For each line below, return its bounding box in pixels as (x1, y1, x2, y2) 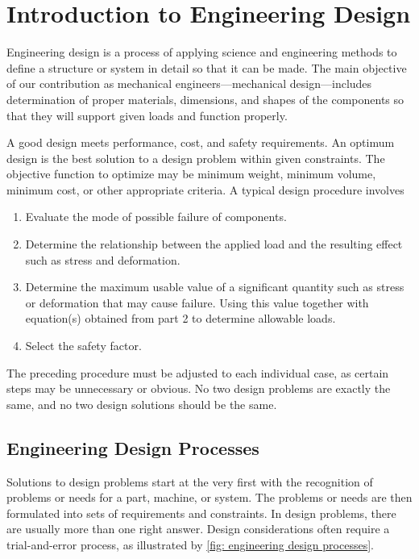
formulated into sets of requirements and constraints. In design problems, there (6, 504, 396, 521)
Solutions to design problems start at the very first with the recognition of (6, 473, 373, 490)
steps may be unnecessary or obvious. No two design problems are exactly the (6, 380, 391, 397)
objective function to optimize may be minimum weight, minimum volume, (6, 165, 376, 182)
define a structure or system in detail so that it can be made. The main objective (6, 59, 407, 76)
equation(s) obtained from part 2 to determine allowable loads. (25, 310, 336, 327)
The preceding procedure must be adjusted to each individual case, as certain (6, 364, 389, 381)
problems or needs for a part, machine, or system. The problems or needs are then (6, 489, 413, 506)
